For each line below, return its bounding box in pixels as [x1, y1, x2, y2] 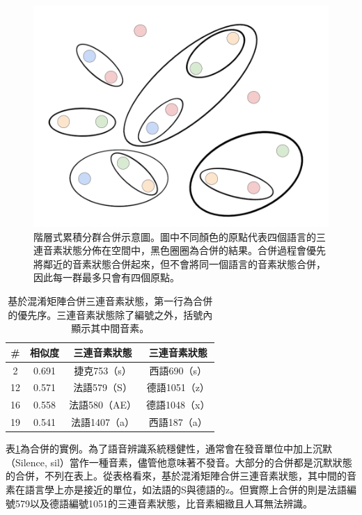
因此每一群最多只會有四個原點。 [33, 270, 180, 285]
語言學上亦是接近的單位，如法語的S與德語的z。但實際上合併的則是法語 [24, 482, 347, 496]
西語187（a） [148, 415, 207, 429]
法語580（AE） [69, 397, 137, 412]
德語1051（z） [146, 380, 210, 395]
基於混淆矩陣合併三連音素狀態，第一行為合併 [8, 293, 213, 308]
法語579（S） [73, 380, 132, 395]
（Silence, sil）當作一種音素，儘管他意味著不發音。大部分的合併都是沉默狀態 [6, 454, 352, 469]
